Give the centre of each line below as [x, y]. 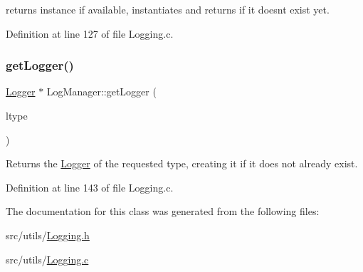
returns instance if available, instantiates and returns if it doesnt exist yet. [168, 9]
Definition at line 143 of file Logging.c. [90, 187]
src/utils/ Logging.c [47, 259]
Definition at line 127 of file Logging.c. [90, 33]
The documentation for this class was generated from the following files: [163, 211]
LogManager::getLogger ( [101, 91]
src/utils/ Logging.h [48, 235]
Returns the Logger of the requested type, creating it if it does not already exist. [182, 163]
